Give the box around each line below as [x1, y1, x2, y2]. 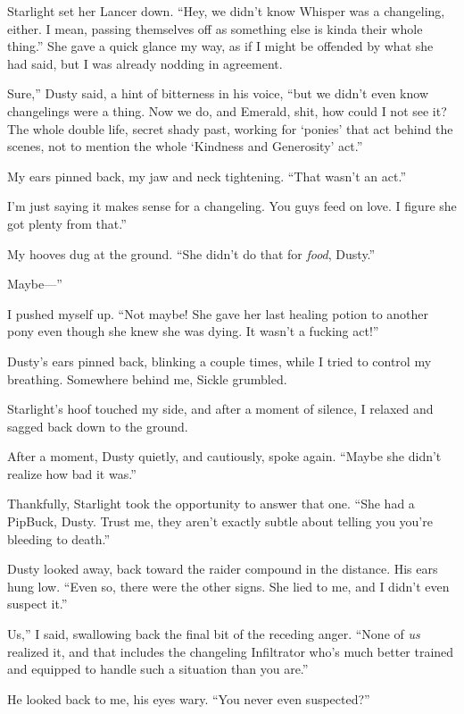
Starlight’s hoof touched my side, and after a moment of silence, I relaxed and [7, 399, 434, 418]
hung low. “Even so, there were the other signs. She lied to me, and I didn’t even [7, 576, 450, 595]
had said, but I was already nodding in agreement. [7, 54, 283, 72]
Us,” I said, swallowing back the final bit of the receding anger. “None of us [7, 625, 420, 643]
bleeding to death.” [7, 529, 111, 548]
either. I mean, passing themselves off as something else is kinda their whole [7, 19, 423, 38]
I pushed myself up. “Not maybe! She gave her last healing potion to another [7, 304, 429, 323]
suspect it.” [7, 594, 68, 613]
